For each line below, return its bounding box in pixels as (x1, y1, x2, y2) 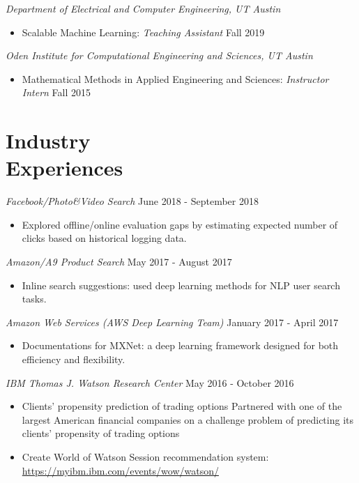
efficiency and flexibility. (22, 352, 125, 367)
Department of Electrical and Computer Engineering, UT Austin (6, 1, 281, 15)
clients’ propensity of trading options (22, 426, 180, 440)
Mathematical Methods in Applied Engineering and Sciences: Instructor (22, 71, 329, 86)
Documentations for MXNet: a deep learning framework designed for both (22, 338, 339, 353)
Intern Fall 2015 (22, 85, 91, 100)
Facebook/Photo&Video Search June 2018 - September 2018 (6, 194, 259, 208)
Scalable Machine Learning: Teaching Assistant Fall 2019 (22, 24, 265, 39)
